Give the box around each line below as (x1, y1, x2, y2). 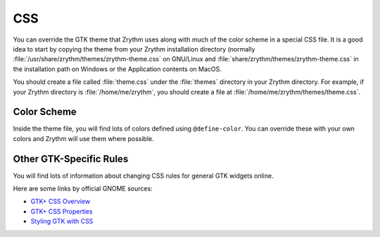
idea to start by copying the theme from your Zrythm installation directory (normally (13, 44, 255, 53)
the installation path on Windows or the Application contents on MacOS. (13, 64, 222, 73)
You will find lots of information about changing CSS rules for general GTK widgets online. (13, 171, 274, 180)
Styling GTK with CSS (30, 217, 94, 226)
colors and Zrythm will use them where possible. (13, 134, 154, 142)
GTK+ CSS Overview (30, 197, 91, 206)
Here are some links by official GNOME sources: (13, 184, 153, 193)
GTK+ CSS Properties (30, 207, 93, 215)
